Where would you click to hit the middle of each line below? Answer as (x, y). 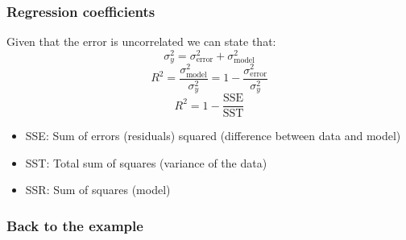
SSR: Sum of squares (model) (98, 190)
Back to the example (75, 225)
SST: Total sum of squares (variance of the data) (146, 162)
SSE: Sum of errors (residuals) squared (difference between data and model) (213, 136)
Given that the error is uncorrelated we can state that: (141, 41)
